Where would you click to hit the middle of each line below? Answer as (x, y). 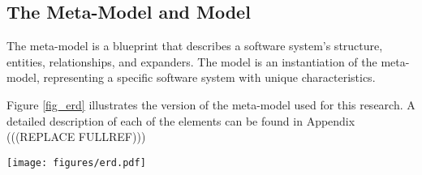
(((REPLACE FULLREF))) (76, 137)
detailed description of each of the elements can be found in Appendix (181, 120)
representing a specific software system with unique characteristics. (209, 77)
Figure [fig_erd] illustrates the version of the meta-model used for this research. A (211, 104)
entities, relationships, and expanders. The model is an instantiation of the (192, 61)
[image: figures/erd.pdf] (76, 162)
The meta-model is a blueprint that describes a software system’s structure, (195, 46)
